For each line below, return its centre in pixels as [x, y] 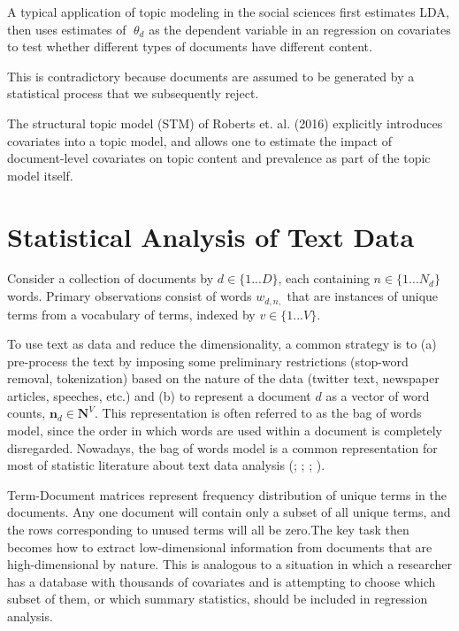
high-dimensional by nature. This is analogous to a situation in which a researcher [230, 564]
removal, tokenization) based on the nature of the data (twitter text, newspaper [223, 378]
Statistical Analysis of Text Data [211, 236]
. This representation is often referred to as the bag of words [258, 413]
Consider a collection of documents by [111, 278]
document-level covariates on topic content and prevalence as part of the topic [219, 158]
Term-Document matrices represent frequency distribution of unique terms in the [227, 494]
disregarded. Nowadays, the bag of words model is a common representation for [222, 447]
